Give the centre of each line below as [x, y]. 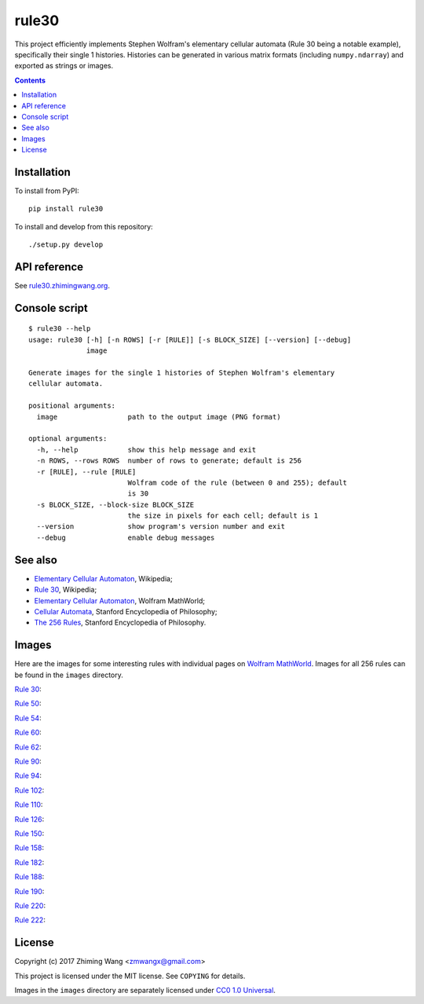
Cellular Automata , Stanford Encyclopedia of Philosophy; [126, 611]
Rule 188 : [29, 877]
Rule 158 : [29, 848]
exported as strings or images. [64, 66]
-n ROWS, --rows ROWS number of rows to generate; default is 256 [169, 461]
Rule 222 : [30, 920]
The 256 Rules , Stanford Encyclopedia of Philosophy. [120, 623]
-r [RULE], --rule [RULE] [86, 472]
